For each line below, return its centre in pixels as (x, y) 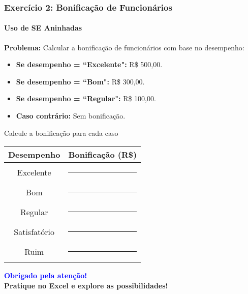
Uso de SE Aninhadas (43, 28)
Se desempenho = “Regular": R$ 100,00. (86, 98)
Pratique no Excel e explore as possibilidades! (86, 285)
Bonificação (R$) (103, 155)
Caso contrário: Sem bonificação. (71, 116)
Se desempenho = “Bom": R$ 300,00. (80, 81)
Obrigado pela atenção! (46, 275)
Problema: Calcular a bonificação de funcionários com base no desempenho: (124, 47)
